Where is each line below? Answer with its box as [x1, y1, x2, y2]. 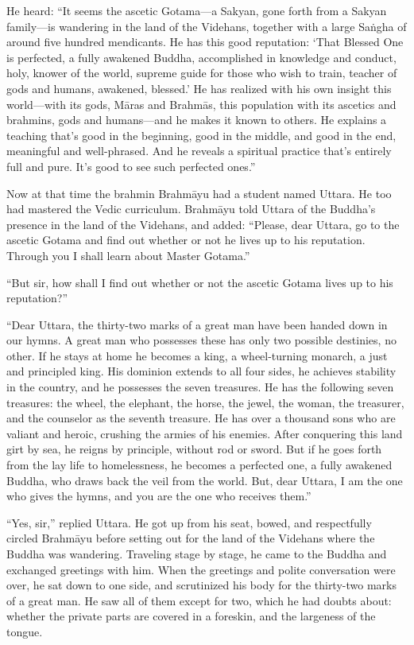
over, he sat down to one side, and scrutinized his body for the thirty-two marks [6, 577, 397, 593]
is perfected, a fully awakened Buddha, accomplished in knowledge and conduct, [6, 49, 397, 65]
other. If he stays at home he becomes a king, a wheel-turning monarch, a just [6, 347, 388, 363]
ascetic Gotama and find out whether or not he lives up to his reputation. [6, 231, 366, 248]
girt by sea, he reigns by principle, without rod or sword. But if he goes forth [6, 441, 382, 457]
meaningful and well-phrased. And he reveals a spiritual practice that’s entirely [6, 142, 392, 159]
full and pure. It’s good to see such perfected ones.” [6, 157, 256, 174]
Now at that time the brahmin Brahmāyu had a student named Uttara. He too [6, 185, 392, 201]
